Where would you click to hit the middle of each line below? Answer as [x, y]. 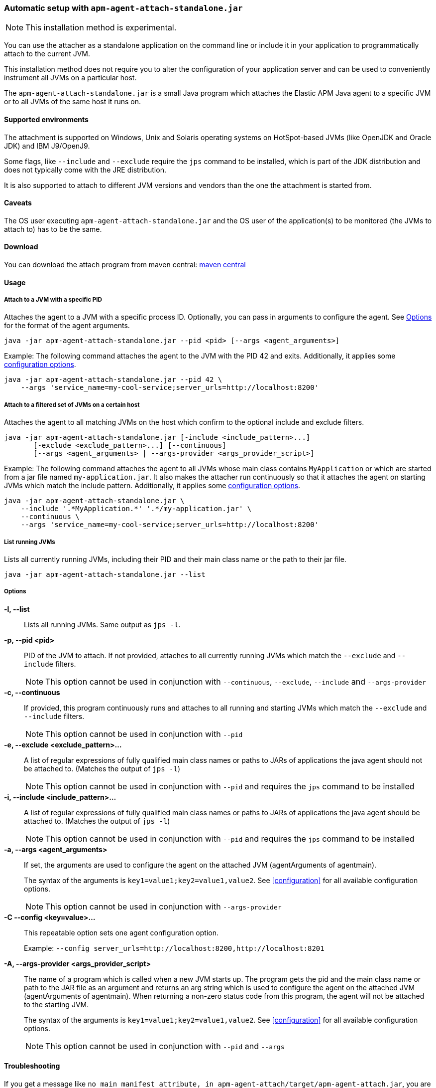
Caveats [18, 203]
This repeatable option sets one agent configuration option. [121, 932]
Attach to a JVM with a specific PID [53, 300]
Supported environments [46, 119]
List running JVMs [30, 542]
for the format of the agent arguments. [67, 326]
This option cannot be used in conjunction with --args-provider [163, 906]
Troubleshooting [32, 1066]
